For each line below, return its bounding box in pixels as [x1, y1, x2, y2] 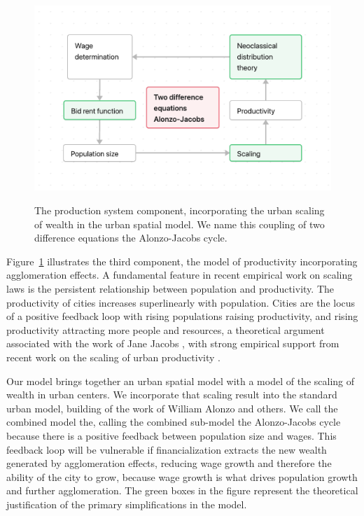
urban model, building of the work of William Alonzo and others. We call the [6, 400, 338, 415]
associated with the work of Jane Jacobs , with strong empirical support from [6, 336, 339, 351]
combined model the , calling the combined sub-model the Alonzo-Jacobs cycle [6, 414, 341, 429]
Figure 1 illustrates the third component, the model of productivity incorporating [6, 253, 358, 268]
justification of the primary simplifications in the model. [6, 496, 247, 511]
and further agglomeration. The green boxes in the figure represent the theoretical [6, 483, 358, 498]
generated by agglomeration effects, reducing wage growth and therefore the [6, 456, 332, 470]
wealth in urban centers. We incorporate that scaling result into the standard [6, 387, 337, 402]
